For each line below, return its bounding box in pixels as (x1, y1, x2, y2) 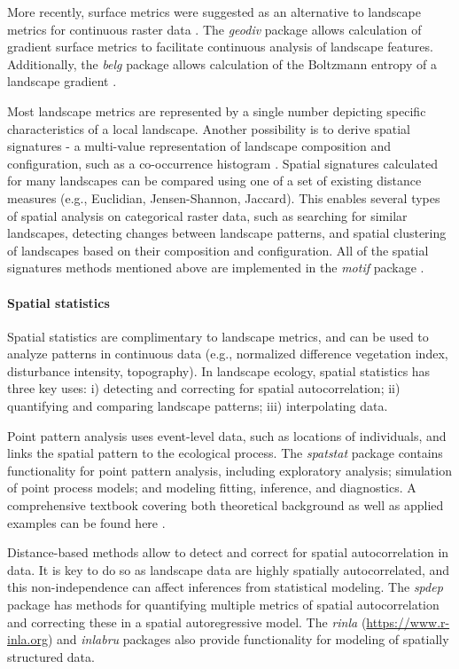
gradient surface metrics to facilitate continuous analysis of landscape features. (7, 37, 433, 56)
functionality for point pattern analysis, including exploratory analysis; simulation (7, 460, 452, 479)
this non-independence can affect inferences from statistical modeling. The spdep (7, 578, 443, 596)
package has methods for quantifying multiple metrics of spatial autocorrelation (7, 595, 440, 614)
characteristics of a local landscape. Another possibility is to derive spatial (7, 119, 410, 138)
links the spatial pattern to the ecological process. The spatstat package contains (7, 444, 443, 462)
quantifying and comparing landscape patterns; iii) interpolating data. (7, 397, 388, 415)
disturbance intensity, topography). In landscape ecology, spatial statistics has (7, 361, 431, 380)
